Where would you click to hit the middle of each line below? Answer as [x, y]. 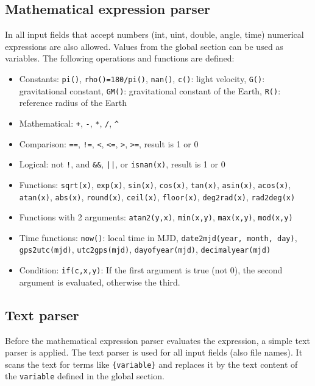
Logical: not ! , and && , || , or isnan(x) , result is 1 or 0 [122, 164]
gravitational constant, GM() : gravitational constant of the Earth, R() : [150, 90]
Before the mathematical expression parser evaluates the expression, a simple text [157, 340]
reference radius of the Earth [73, 103]
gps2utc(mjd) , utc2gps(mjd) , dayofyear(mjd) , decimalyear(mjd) [145, 249]
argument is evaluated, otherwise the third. [100, 282]
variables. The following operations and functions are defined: [120, 58]
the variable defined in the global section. [85, 376]
